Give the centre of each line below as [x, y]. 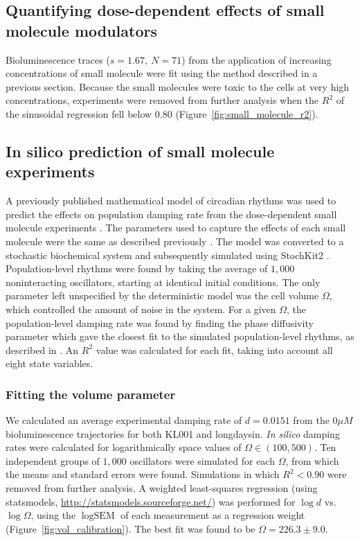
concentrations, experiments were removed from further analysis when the [162, 100]
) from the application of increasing [256, 59]
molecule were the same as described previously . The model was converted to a [175, 241]
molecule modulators [82, 30]
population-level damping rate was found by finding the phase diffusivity [160, 322]
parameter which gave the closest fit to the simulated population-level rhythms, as [180, 336]
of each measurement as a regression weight [213, 515]
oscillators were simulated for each [202, 460]
